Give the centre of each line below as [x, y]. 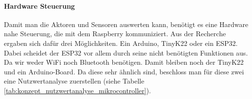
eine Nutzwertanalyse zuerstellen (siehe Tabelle [74, 81]
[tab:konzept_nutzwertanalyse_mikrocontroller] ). [78, 90]
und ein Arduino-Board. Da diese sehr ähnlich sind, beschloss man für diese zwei [124, 71]
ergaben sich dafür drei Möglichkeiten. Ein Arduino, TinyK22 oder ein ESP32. [121, 43]
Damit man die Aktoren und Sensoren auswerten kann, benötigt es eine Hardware [126, 24]
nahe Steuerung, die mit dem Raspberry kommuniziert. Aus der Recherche [115, 34]
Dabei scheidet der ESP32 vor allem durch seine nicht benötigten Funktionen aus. [126, 52]
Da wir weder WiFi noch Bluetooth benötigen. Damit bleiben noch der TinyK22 [124, 62]
